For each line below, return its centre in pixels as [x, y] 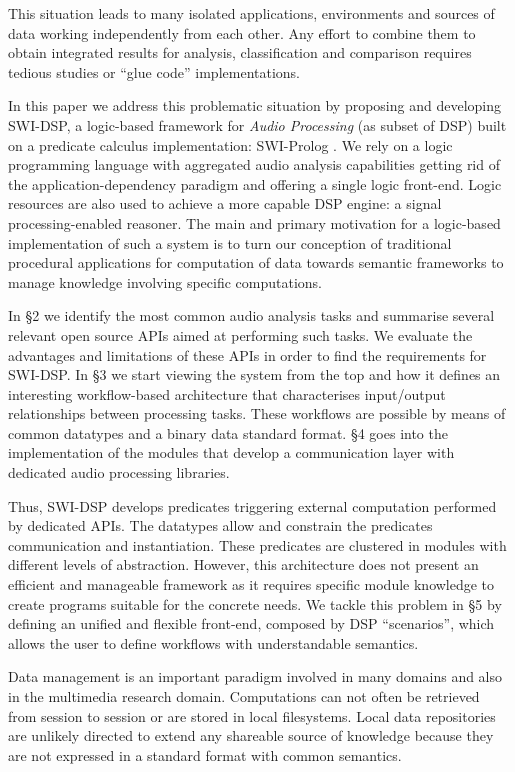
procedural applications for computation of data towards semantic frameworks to [256, 262]
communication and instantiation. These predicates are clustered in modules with [257, 544]
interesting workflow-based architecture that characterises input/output [227, 393]
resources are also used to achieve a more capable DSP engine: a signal [225, 203]
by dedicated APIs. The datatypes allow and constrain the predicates [220, 525]
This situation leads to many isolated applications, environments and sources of [251, 13]
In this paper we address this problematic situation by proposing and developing [254, 105]
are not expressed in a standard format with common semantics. [205, 754]
